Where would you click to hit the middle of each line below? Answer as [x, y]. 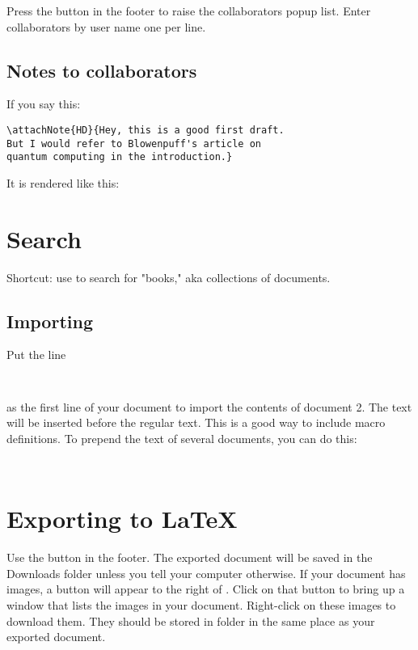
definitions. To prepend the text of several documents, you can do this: [182, 438]
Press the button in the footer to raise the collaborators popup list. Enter [189, 11]
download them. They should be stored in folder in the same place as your [191, 620]
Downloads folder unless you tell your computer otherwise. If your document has [206, 573]
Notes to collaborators [102, 70]
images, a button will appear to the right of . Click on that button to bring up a [206, 589]
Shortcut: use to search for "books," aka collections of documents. [169, 277]
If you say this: [44, 104]
